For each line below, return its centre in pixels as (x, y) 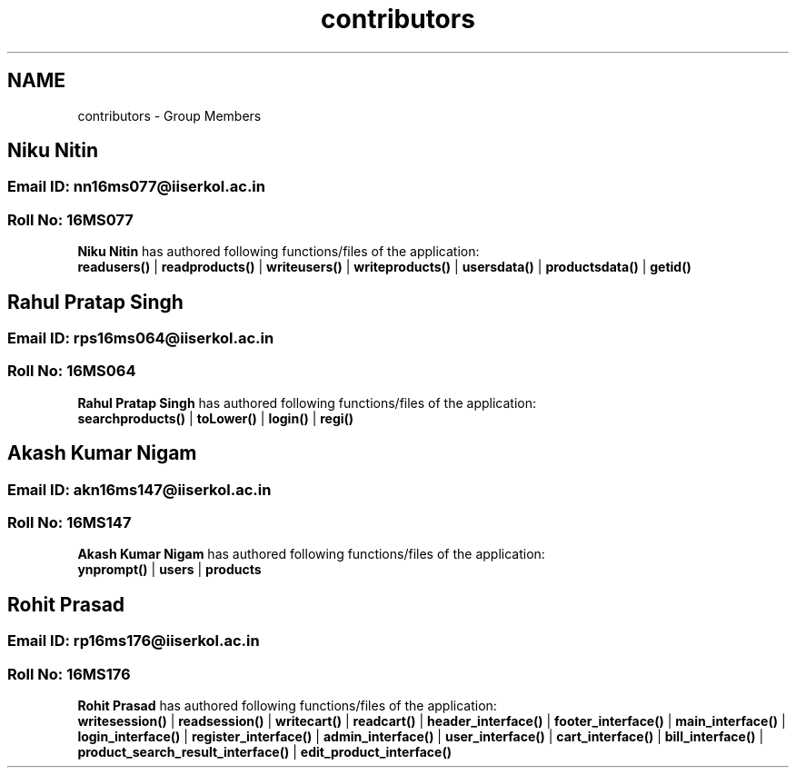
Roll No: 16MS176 (69, 674)
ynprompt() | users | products (169, 570)
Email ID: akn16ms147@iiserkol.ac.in (139, 489)
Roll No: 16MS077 (70, 219)
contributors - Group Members (169, 115)
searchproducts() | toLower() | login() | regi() (216, 418)
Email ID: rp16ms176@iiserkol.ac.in (134, 641)
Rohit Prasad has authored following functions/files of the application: (287, 705)
